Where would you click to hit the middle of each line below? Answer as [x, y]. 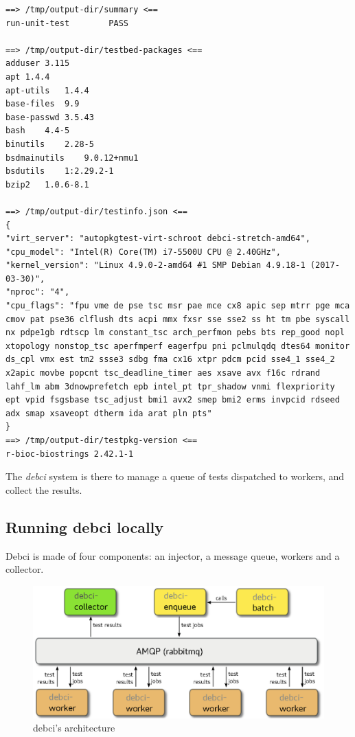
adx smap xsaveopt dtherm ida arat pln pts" [109, 413]
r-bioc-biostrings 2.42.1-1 [70, 454]
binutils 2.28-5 [50, 144]
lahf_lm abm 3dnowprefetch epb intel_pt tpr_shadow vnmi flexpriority [170, 386]
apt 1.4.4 [28, 77]
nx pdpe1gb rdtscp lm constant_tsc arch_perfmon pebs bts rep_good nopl [175, 333]
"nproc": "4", [38, 292]
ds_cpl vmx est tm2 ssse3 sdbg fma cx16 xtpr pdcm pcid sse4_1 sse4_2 [170, 360]
